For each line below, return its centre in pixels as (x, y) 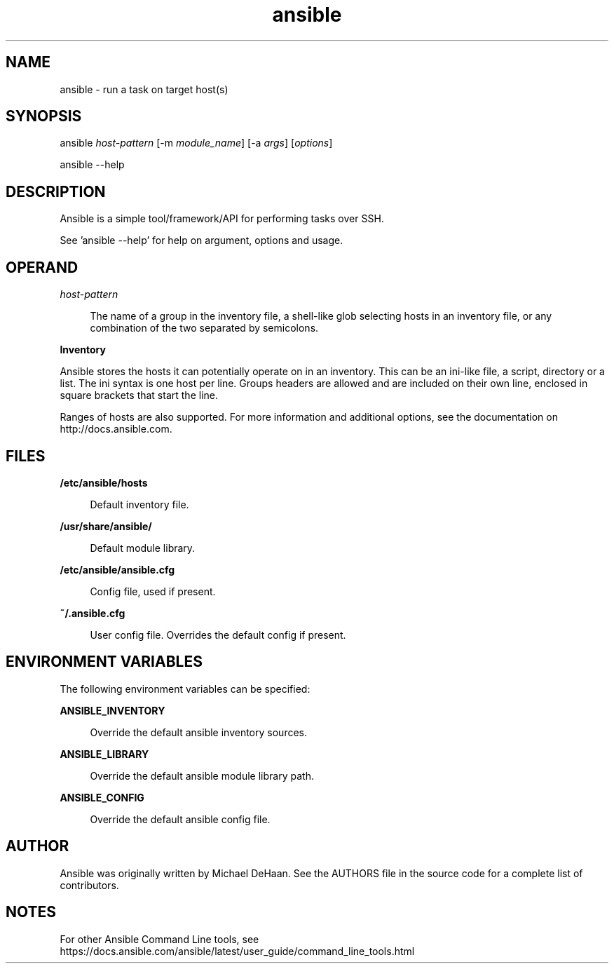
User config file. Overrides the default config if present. (218, 635)
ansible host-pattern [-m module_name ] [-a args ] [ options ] (196, 143)
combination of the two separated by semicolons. (204, 328)
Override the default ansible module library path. (202, 775)
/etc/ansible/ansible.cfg (117, 569)
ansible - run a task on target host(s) (144, 89)
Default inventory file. (139, 504)
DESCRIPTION (56, 191)
